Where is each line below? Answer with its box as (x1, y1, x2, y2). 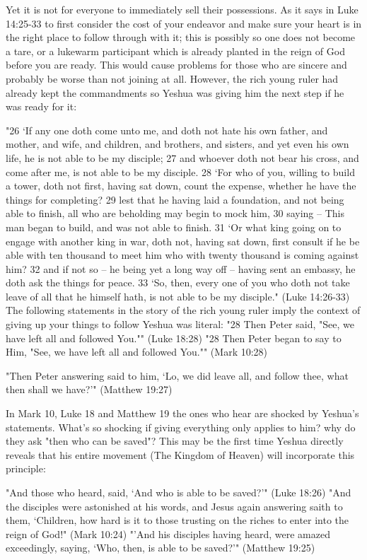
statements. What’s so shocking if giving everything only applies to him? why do (6, 419, 356, 434)
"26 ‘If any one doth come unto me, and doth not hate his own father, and (6, 122, 328, 137)
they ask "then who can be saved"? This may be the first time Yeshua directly (6, 433, 344, 448)
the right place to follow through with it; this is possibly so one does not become (6, 30, 356, 45)
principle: (6, 461, 46, 476)
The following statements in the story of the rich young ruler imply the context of (6, 303, 361, 317)
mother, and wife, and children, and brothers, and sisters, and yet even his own (6, 136, 349, 151)
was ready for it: (6, 99, 77, 114)
